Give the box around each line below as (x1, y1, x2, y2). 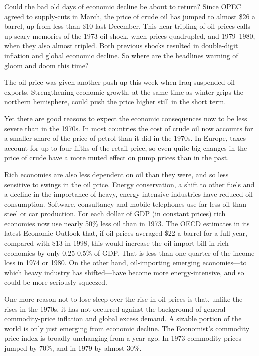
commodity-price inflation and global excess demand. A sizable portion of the (4, 313, 242, 324)
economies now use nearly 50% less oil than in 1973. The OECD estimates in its (4, 218, 250, 228)
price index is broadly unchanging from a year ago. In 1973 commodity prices (4, 333, 242, 343)
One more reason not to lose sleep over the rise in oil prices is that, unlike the (4, 294, 243, 304)
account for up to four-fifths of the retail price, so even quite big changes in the (4, 142, 247, 153)
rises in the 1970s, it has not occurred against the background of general (4, 303, 226, 314)
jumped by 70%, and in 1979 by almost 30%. (4, 343, 142, 353)
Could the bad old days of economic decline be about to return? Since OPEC (4, 1, 241, 11)
